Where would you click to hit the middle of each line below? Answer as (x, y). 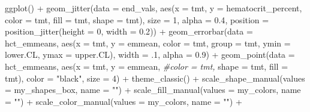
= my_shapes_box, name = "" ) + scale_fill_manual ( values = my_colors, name (153, 90)
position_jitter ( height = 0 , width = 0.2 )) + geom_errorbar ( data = (129, 31)
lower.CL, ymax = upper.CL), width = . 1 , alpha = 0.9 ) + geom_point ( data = (150, 55)
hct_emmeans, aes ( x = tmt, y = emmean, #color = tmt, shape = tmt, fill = (147, 66)
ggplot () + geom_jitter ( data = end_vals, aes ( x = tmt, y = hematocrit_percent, (154, 8)
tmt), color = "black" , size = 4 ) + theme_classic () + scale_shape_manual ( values (155, 78)
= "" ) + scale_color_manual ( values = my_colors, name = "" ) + (124, 101)
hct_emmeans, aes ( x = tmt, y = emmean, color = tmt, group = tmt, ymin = (148, 43)
